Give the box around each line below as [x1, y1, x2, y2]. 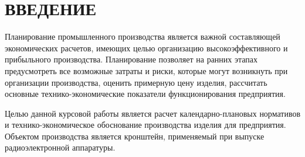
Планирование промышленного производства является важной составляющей [5, 30, 280, 43]
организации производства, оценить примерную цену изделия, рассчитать [5, 76, 267, 88]
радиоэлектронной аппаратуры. [5, 141, 116, 153]
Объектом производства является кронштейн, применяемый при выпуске [5, 130, 265, 142]
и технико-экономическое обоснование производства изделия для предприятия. [5, 118, 286, 131]
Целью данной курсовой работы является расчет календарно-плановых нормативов [5, 107, 301, 119]
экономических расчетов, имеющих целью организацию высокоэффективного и [5, 41, 288, 54]
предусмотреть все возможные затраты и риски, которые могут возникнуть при [5, 64, 288, 76]
